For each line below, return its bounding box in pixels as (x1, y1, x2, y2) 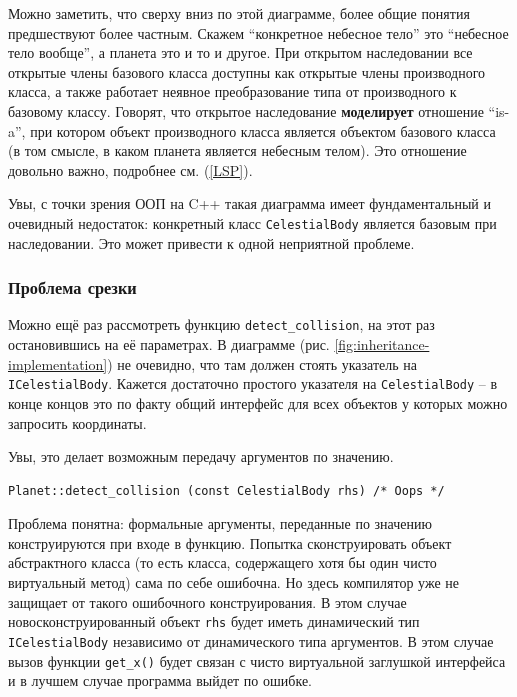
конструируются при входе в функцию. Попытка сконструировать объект (8, 532, 452, 553)
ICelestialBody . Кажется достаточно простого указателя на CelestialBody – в (8, 373, 498, 394)
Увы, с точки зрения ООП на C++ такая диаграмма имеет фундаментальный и (8, 193, 492, 214)
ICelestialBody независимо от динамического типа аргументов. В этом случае (8, 630, 494, 651)
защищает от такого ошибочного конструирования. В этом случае (8, 591, 407, 612)
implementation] (8, 353, 108, 374)
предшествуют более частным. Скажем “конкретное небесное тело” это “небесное (8, 22, 509, 43)
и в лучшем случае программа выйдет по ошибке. (8, 670, 312, 691)
